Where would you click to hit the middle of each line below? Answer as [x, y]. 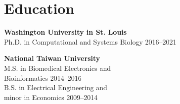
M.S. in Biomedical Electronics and [57, 68]
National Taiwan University [52, 58]
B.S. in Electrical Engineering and [56, 87]
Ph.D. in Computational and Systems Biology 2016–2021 [90, 41]
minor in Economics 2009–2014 [51, 97]
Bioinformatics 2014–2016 [43, 78]
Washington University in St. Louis [66, 32]
